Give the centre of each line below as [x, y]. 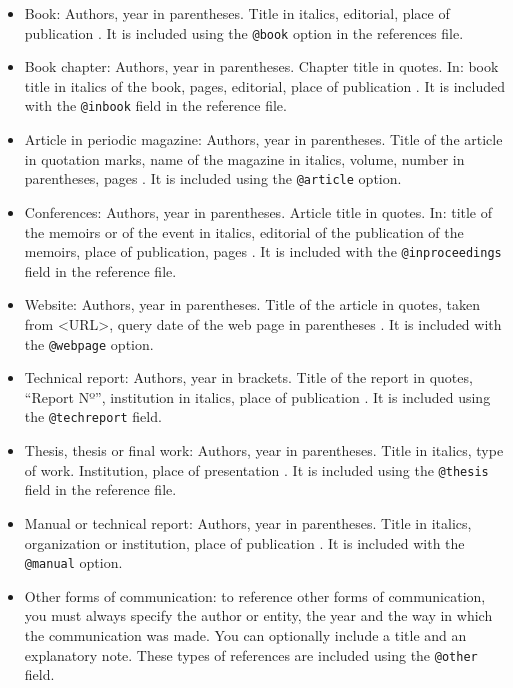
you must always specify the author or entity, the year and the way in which [258, 615]
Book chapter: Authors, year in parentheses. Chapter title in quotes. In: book [261, 66]
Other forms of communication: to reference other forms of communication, [255, 595]
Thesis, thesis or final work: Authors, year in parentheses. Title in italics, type [264, 450]
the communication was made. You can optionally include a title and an [245, 634]
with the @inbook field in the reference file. [155, 105]
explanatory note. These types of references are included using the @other [251, 654]
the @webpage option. [89, 343]
